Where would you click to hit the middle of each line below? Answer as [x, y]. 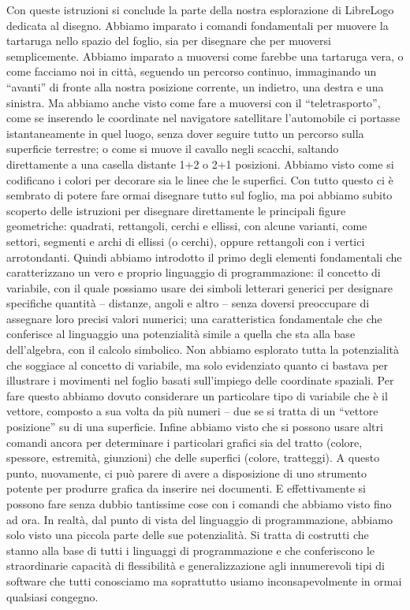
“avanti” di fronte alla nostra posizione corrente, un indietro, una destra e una [195, 86]
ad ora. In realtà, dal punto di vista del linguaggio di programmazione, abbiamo [199, 519]
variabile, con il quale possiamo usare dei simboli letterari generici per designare [199, 287]
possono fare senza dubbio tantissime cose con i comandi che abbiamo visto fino [199, 504]
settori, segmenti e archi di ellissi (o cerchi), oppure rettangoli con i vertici [186, 241]
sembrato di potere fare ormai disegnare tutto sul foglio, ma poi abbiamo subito [199, 195]
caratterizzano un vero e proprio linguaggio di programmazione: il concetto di [194, 272]
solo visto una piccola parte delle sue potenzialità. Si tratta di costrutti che [188, 535]
